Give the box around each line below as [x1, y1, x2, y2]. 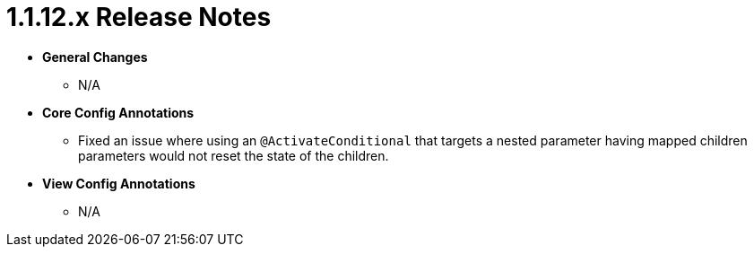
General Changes [42, 48, 148, 65]
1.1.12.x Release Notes [6, 2, 272, 32]
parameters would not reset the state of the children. [78, 147, 389, 163]
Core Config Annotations [42, 104, 195, 120]
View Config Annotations [42, 175, 195, 191]
